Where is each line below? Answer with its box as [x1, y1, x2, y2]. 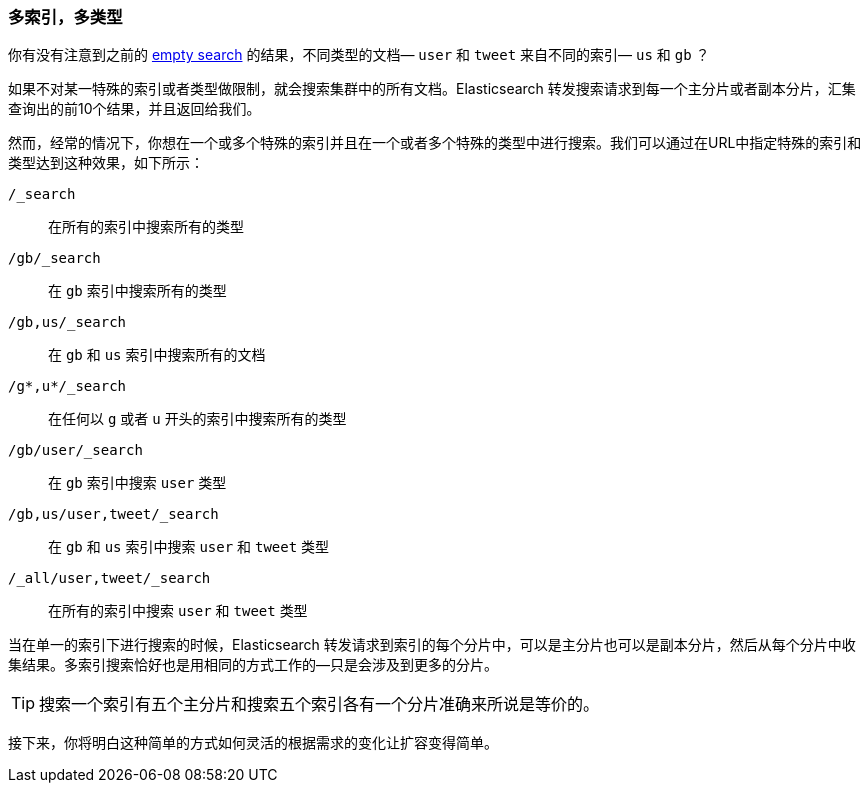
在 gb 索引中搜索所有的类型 [48, 282, 227, 300]
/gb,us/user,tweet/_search [8, 506, 219, 523]
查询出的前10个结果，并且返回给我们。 [8, 100, 261, 118]
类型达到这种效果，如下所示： [8, 154, 204, 172]
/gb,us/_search [8, 314, 127, 331]
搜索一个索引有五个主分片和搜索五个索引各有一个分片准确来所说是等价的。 [39, 694, 600, 715]
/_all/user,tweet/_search [8, 570, 211, 587]
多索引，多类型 [8, 7, 123, 27]
